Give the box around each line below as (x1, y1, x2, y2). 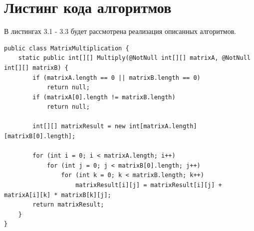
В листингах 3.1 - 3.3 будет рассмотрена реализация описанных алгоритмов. (4, 26, 237, 36)
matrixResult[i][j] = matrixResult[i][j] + (75, 182, 222, 189)
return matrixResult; (32, 201, 104, 209)
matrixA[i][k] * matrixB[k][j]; (4, 191, 111, 199)
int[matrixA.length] (129, 123, 197, 130)
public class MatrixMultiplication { (4, 44, 129, 52)
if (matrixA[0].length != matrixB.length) (32, 93, 176, 101)
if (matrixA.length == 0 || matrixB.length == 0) (32, 74, 201, 81)
